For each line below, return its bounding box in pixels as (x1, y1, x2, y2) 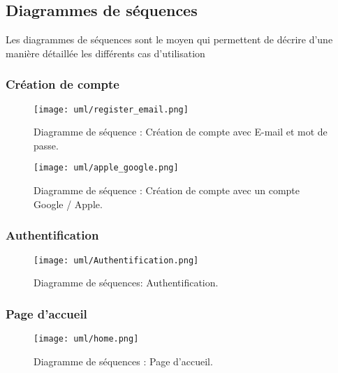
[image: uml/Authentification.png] (34, 255, 199, 265)
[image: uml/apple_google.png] (34, 163, 179, 173)
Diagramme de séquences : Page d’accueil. (34, 353, 213, 368)
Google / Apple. (34, 196, 103, 211)
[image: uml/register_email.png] (34, 104, 189, 115)
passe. (34, 138, 59, 152)
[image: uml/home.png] (34, 333, 139, 344)
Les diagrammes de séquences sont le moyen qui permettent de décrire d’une (6, 32, 333, 47)
